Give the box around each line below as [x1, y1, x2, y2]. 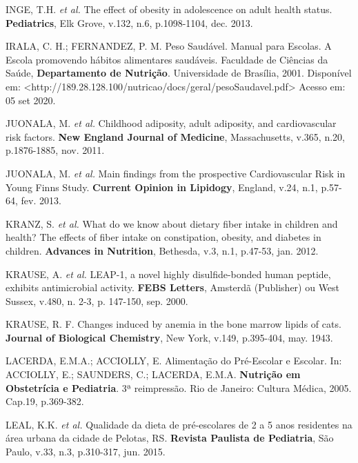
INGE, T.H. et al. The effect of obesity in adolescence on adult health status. [6, 2, 332, 16]
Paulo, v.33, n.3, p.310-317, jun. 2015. [6, 444, 166, 459]
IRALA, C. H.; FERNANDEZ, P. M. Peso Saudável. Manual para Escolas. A [6, 39, 332, 53]
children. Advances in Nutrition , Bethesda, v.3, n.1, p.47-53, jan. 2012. [6, 243, 319, 257]
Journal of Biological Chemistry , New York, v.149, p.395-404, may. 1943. [6, 330, 333, 344]
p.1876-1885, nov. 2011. [6, 143, 105, 157]
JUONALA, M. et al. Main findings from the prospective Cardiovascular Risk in [6, 166, 346, 180]
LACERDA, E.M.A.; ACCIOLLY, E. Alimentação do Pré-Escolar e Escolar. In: [6, 353, 342, 368]
